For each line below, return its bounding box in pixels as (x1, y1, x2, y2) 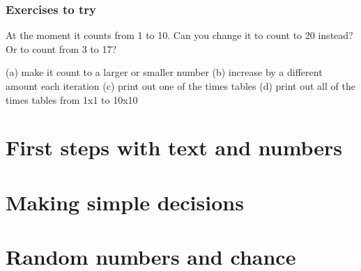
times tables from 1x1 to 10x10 (6, 92, 138, 107)
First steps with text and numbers (6, 133, 343, 162)
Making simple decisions (6, 187, 244, 216)
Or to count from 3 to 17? (6, 41, 117, 56)
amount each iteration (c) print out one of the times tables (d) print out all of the (6, 79, 355, 93)
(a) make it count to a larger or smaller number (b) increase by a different (6, 65, 323, 79)
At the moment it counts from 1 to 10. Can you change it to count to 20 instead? (6, 28, 353, 42)
